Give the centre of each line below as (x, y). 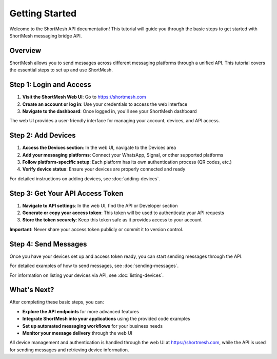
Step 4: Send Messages (48, 244)
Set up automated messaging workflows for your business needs (93, 326)
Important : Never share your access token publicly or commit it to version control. (96, 229)
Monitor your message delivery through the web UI (77, 333)
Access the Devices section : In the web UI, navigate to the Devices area (99, 148)
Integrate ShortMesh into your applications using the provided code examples (106, 319)
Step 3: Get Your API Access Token (66, 193)
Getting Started (43, 13)
